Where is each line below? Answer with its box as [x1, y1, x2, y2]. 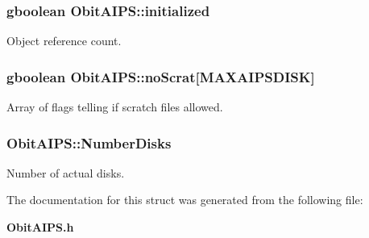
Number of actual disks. [6, 164, 125, 181]
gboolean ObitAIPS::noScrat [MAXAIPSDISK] [6, 66, 315, 86]
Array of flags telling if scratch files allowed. [6, 98, 223, 115]
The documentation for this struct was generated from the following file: [6, 191, 363, 208]
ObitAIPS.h [6, 219, 74, 236]
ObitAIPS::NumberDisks [6, 132, 172, 152]
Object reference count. [6, 32, 122, 49]
